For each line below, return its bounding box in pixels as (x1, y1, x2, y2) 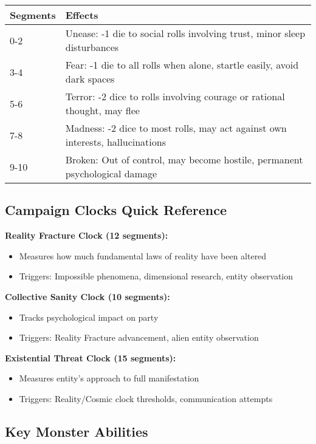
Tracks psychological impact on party (19, 310, 159, 323)
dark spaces (65, 72, 115, 86)
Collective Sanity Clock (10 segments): (5, 290, 170, 302)
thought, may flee (65, 103, 140, 117)
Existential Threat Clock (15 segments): (5, 351, 176, 364)
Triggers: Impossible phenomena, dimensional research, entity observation (19, 270, 294, 282)
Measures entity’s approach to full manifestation (19, 372, 199, 384)
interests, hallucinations (65, 135, 166, 149)
